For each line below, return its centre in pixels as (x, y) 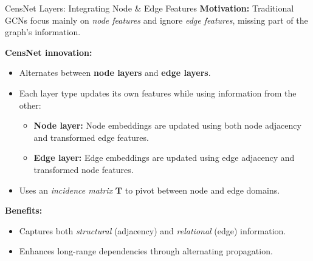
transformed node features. (84, 169)
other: (30, 105)
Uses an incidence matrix (66, 190)
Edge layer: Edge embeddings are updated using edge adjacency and (164, 158)
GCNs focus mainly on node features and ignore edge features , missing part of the (156, 20)
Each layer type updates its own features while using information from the (158, 93)
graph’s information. (43, 32)
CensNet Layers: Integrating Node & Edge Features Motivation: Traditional (150, 8)
